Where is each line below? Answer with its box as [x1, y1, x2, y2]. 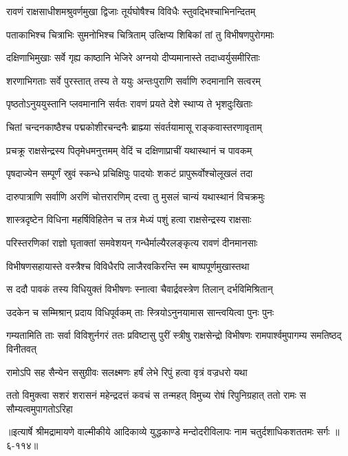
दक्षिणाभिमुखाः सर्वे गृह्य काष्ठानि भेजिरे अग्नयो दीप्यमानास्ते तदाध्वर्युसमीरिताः [6, 50, 260, 65]
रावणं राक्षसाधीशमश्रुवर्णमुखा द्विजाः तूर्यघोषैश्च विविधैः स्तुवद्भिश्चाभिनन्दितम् [6, 4, 256, 18]
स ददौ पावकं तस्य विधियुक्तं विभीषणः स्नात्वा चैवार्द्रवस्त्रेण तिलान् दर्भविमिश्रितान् [6, 282, 273, 296]
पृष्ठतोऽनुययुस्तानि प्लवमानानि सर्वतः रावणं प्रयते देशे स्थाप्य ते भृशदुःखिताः [6, 96, 253, 111]
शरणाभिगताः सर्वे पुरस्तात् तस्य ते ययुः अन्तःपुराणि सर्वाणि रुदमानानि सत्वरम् [6, 73, 261, 87]
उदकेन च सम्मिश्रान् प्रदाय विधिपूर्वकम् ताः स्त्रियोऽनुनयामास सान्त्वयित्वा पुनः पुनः [6, 304, 274, 319]
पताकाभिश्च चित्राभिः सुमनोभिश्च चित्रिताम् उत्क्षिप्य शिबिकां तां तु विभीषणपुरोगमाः [6, 27, 274, 41]
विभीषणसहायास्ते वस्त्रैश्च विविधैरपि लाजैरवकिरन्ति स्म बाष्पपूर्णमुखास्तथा [6, 258, 250, 273]
